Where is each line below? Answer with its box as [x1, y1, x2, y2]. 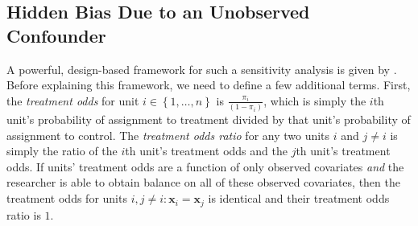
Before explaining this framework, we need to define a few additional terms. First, [6, 76, 411, 93]
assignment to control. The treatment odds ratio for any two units [6, 126, 330, 143]
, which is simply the [263, 92, 366, 109]
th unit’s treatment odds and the [125, 142, 288, 159]
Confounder [6, 23, 106, 47]
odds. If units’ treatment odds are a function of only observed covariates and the [6, 158, 404, 175]
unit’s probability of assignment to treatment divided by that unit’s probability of [6, 111, 411, 128]
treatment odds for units [6, 190, 127, 207]
